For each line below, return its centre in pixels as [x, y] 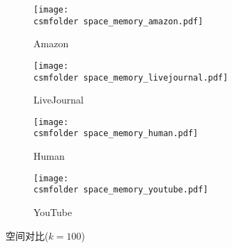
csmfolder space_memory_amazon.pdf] [118, 21]
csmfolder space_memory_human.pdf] [116, 134]
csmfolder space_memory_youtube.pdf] [121, 190]
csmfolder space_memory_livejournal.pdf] [131, 77]
